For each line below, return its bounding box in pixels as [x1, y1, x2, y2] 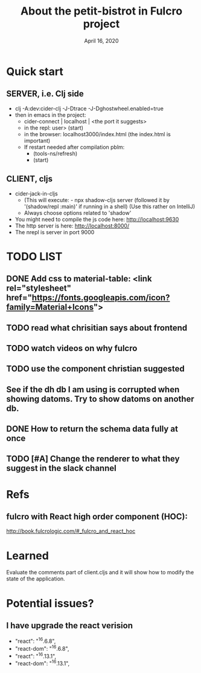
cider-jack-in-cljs [14, 189, 59, 197]
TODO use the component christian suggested [6, 364, 185, 374]
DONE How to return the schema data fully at [6, 424, 178, 434]
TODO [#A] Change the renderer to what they [6, 454, 180, 464]
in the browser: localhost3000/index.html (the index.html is [24, 130, 171, 137]
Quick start [6, 65, 63, 78]
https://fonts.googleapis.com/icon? [31, 292, 170, 303]
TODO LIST [6, 249, 63, 263]
